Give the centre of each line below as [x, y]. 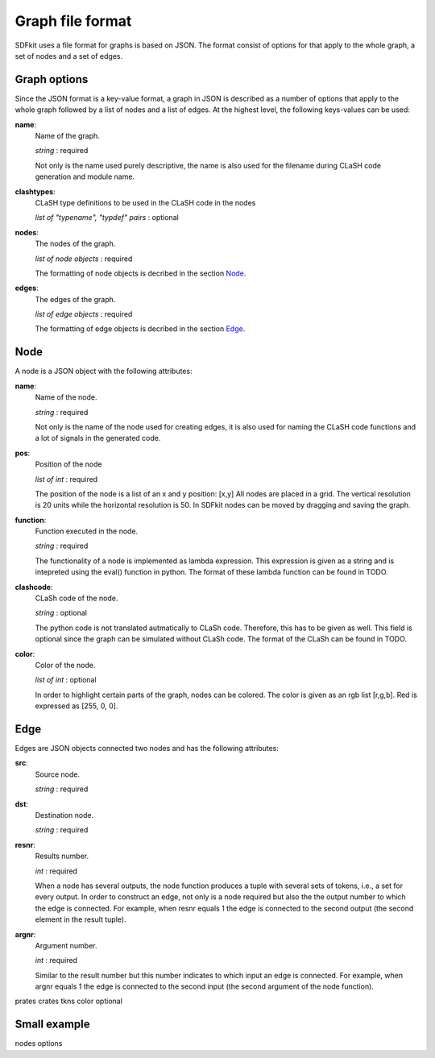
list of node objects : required [84, 259]
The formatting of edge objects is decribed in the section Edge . [140, 329]
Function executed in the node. [87, 531]
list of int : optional [66, 680]
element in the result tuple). [81, 919]
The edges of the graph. [75, 299]
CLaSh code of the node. [77, 598]
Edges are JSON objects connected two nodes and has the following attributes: [147, 749]
